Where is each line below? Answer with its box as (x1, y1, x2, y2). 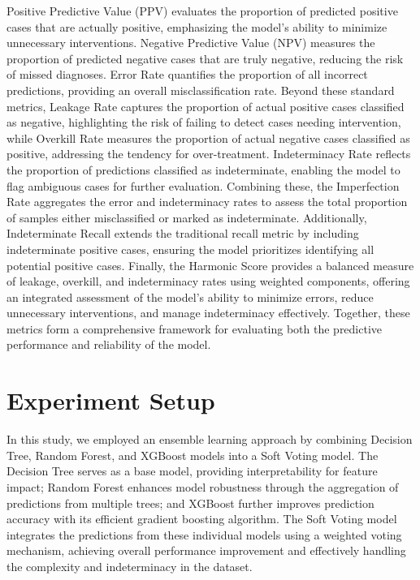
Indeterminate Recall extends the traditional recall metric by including (6, 225, 359, 242)
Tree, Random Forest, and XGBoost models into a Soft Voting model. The (6, 446, 379, 463)
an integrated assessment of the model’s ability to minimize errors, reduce (6, 288, 374, 305)
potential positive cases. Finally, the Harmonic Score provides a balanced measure (6, 256, 414, 273)
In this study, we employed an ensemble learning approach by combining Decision (6, 431, 413, 448)
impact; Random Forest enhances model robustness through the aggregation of (6, 478, 399, 495)
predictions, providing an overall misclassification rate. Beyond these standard (6, 81, 395, 98)
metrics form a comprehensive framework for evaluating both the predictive (6, 320, 383, 337)
